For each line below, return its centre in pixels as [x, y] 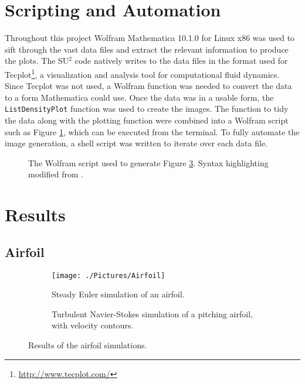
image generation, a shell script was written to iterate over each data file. [136, 143]
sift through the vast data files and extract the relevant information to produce [147, 49]
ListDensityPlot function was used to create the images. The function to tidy [147, 109]
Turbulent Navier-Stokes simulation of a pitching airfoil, [152, 313]
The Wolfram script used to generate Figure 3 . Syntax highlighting [148, 162]
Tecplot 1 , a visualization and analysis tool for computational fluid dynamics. [142, 73]
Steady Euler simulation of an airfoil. [118, 294]
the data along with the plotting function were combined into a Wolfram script [147, 120]
